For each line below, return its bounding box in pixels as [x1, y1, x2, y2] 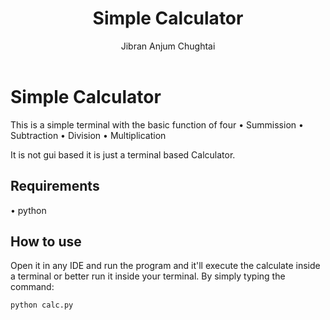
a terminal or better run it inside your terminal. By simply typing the [10, 270, 286, 282]
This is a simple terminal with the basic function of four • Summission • [10, 118, 304, 131]
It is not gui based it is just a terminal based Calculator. [10, 148, 236, 161]
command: [10, 281, 55, 293]
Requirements [10, 178, 100, 195]
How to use [10, 233, 82, 250]
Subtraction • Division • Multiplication [10, 129, 167, 141]
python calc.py [10, 300, 74, 311]
